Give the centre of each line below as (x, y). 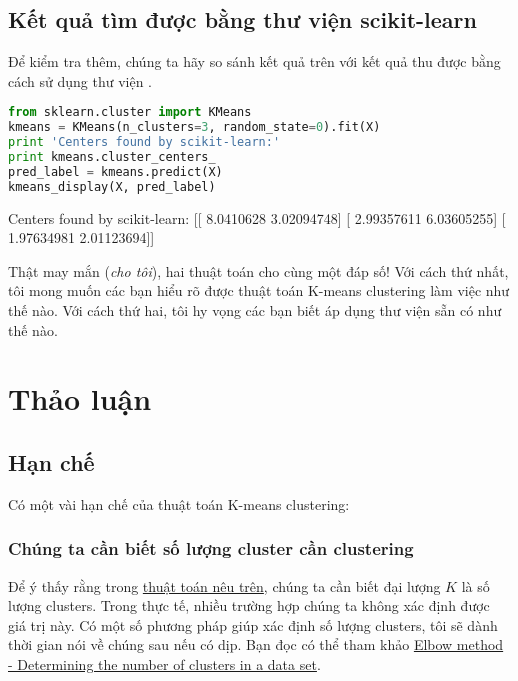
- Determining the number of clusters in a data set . (164, 663)
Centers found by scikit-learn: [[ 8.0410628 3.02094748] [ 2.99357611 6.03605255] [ (257, 217)
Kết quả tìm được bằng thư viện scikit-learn (242, 19)
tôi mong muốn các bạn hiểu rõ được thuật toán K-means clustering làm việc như (259, 290)
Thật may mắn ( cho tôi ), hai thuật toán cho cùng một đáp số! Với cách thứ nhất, (258, 270)
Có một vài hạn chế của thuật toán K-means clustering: (179, 503)
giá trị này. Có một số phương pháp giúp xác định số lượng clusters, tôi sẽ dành (253, 624)
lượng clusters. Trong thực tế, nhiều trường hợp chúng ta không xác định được (249, 605)
